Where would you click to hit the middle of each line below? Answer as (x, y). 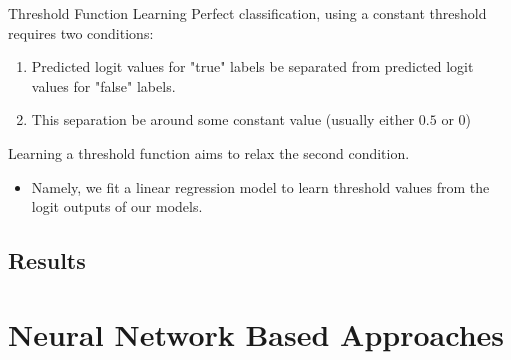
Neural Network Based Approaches (256, 333)
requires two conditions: (81, 32)
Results (47, 260)
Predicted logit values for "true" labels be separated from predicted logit (252, 66)
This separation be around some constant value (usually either (223, 119)
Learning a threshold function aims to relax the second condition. (209, 152)
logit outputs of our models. (117, 206)
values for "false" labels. (103, 85)
